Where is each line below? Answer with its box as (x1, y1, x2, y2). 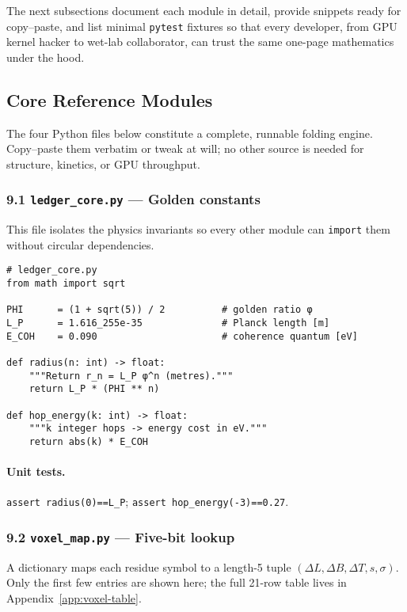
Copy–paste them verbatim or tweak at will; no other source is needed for (6, 140, 364, 157)
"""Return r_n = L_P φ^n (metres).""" (29, 370, 234, 382)
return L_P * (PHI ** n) (29, 383, 160, 395)
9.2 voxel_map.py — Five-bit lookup (6, 527, 235, 547)
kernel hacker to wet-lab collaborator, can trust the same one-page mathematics (6, 33, 394, 50)
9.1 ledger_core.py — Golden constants (6, 189, 261, 209)
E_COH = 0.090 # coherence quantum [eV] (6, 330, 358, 342)
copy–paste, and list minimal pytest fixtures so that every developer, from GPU (6, 17, 397, 34)
